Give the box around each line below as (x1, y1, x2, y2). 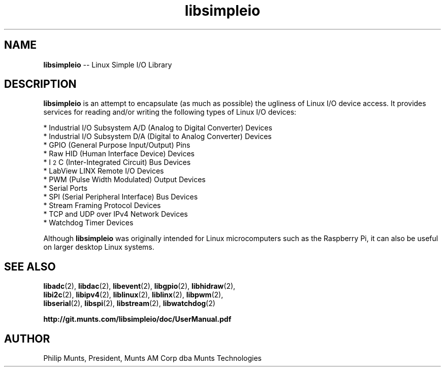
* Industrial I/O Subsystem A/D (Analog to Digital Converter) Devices (43, 123, 272, 132)
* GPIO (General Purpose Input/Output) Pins (43, 141, 190, 150)
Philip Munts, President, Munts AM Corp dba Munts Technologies (43, 354, 262, 363)
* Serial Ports (43, 184, 88, 193)
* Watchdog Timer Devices (43, 218, 134, 227)
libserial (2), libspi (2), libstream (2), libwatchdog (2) (43, 299, 215, 308)
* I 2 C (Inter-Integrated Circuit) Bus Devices (43, 158, 191, 167)
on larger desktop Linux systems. (43, 243, 154, 252)
